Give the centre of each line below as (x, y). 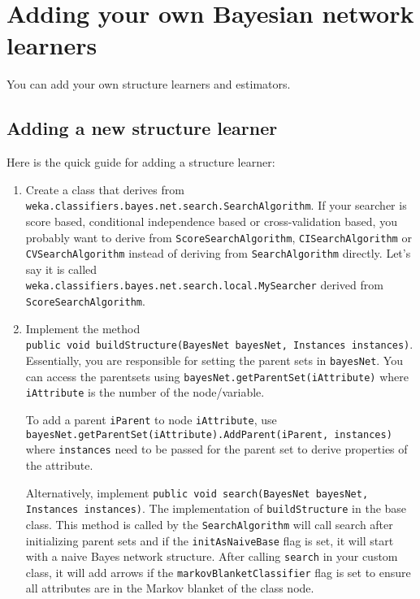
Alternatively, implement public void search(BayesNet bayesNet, (197, 492)
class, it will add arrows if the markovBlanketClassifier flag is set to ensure (218, 572)
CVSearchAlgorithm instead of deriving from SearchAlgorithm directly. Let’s (218, 253)
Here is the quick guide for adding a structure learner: (141, 162)
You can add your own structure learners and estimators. (149, 84)
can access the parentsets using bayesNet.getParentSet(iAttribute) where (217, 376)
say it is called (61, 269)
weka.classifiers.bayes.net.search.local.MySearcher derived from (204, 285)
